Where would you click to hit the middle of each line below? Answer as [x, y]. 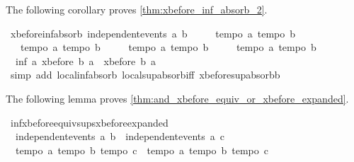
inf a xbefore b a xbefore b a [86, 60]
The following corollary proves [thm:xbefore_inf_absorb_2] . [137, 9]
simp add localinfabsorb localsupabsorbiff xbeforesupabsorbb [145, 75]
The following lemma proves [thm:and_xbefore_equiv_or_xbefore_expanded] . [177, 98]
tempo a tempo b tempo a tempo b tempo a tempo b [168, 47]
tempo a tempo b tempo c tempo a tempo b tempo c [142, 150]
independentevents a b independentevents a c [120, 136]
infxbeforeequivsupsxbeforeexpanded [89, 122]
